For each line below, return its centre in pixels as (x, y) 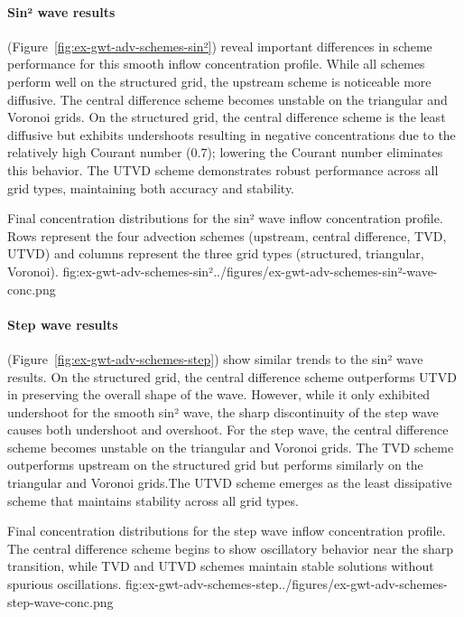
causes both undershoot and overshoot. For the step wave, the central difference (228, 430)
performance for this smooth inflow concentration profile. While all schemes (216, 64)
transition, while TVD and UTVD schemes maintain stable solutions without (221, 566)
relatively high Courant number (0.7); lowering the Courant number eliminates (225, 152)
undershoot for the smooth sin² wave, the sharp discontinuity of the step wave (223, 411)
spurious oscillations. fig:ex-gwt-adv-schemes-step (143, 584)
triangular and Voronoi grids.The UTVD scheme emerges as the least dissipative (230, 483)
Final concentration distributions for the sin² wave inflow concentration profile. (225, 218)
